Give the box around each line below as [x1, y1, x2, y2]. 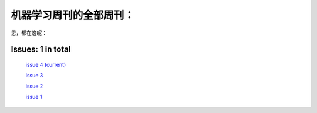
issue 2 [25, 83, 43, 90]
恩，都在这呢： [11, 29, 47, 36]
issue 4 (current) [25, 61, 66, 68]
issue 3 [25, 72, 43, 79]
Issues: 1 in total [11, 44, 71, 54]
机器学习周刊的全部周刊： [11, 9, 135, 22]
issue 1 [25, 94, 42, 101]
